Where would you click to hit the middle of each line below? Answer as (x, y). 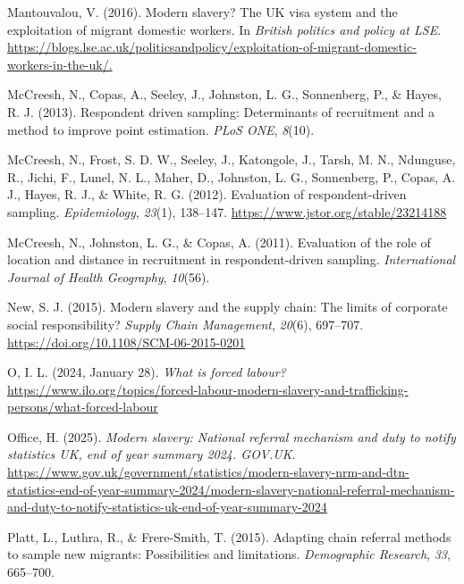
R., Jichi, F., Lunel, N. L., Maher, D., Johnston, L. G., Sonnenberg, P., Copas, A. (232, 176)
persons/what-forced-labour (83, 407)
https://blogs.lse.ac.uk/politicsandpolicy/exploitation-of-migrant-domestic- (212, 47)
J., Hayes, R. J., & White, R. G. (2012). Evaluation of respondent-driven (207, 194)
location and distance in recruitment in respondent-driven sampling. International (232, 259)
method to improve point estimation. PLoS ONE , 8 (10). (161, 129)
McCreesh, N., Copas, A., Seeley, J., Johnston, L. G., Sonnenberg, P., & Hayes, (224, 94)
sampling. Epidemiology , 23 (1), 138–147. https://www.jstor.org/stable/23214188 (227, 211)
